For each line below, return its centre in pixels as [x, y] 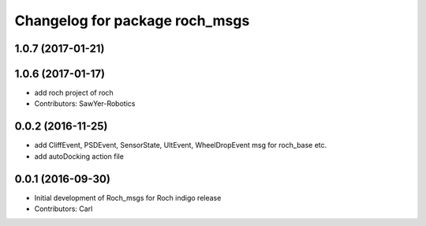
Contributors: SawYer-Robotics [85, 104]
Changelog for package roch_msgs [132, 21]
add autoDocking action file [79, 156]
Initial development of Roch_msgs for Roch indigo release [128, 198]
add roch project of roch [74, 93]
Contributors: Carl [64, 209]
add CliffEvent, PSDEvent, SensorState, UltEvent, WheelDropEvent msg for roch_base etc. [181, 145]
